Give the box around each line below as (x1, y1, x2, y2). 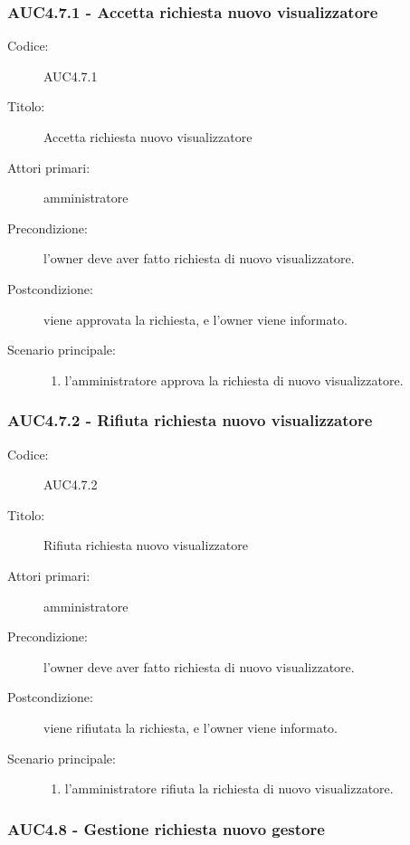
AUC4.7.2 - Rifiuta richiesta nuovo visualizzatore (7, 409, 373, 432)
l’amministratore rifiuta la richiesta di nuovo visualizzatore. (64, 779, 394, 798)
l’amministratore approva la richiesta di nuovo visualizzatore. (64, 370, 404, 389)
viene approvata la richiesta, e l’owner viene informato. (43, 309, 348, 328)
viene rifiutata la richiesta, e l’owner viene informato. (43, 717, 338, 736)
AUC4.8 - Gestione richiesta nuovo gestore (7, 817, 325, 840)
